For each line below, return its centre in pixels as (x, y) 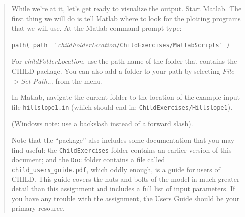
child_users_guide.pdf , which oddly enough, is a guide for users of (116, 169)
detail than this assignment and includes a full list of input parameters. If (123, 189)
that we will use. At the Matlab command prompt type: (97, 28)
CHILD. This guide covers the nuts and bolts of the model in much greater (125, 179)
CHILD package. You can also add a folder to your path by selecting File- (124, 71)
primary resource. (38, 208)
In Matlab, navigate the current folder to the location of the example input (126, 97)
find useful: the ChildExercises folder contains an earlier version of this (122, 150)
